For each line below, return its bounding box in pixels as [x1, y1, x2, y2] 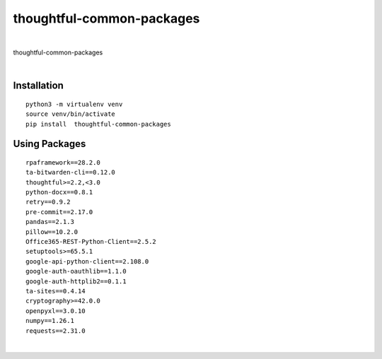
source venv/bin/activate [25, 110, 116, 118]
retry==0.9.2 [25, 198, 71, 206]
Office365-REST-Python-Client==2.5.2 [25, 237, 157, 246]
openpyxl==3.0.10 [25, 307, 86, 314]
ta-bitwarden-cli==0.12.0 [25, 168, 116, 177]
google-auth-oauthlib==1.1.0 [25, 267, 127, 276]
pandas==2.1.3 [25, 218, 74, 226]
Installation [13, 80, 64, 92]
